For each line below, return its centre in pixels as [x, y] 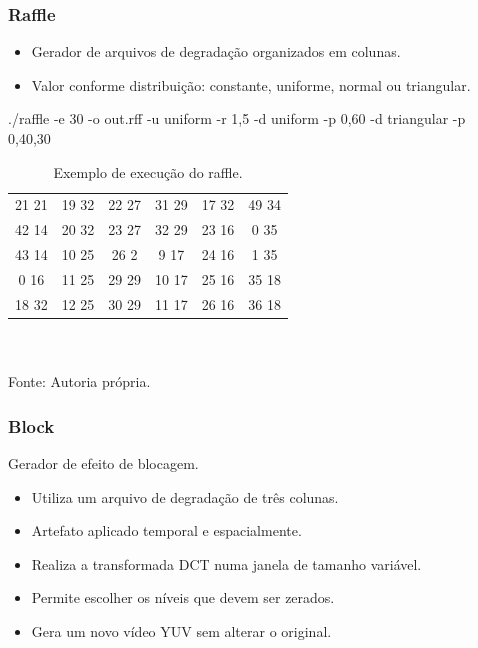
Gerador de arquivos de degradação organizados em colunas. [216, 51]
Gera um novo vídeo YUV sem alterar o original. [181, 630]
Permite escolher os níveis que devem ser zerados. [183, 597]
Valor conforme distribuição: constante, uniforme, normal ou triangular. [251, 84]
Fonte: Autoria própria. [79, 381]
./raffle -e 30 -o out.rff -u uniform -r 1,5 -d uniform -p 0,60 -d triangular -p [237, 118]
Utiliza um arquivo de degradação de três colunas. [185, 496]
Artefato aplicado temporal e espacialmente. [166, 530]
